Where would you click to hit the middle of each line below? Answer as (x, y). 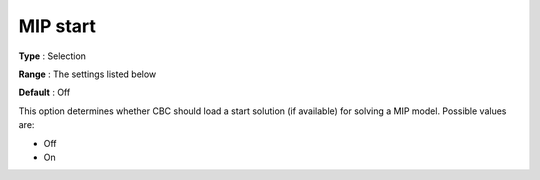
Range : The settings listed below (87, 74)
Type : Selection (52, 56)
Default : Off (44, 92)
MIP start (57, 26)
